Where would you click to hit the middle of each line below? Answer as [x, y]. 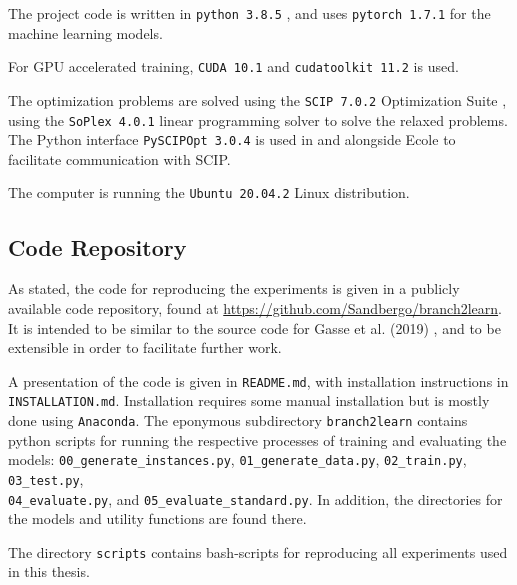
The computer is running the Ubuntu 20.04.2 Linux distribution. [209, 192]
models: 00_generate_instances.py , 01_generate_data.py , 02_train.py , [237, 459]
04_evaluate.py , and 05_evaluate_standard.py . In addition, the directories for [255, 498]
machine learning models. [85, 32]
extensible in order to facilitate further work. [145, 347]
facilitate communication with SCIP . [119, 158]
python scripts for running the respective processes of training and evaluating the [257, 439]
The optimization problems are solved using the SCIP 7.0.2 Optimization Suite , [257, 99]
